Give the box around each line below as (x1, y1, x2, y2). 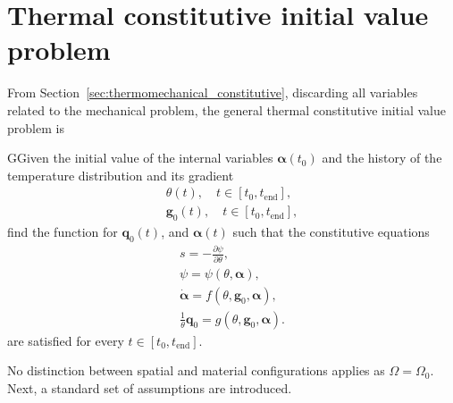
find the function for (7, 222, 118, 241)
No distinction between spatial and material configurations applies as (7, 361, 385, 380)
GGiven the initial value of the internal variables (7, 148, 273, 167)
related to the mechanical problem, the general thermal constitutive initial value (7, 100, 447, 119)
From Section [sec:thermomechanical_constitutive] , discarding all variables (7, 83, 418, 102)
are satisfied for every (7, 331, 124, 349)
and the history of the (322, 148, 442, 167)
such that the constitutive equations (232, 222, 430, 241)
